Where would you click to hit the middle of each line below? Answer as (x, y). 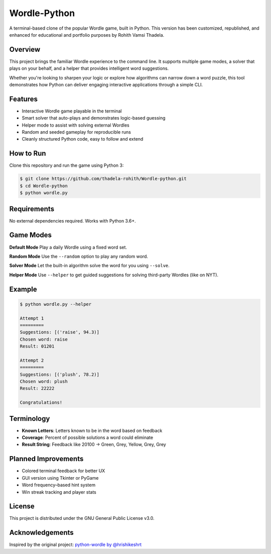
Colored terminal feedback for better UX (63, 471)
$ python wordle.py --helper (56, 304)
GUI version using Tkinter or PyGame (60, 478)
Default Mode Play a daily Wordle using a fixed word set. (68, 247)
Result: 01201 (37, 346)
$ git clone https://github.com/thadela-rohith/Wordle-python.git (103, 179)
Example (23, 289)
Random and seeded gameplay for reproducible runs (77, 132)
